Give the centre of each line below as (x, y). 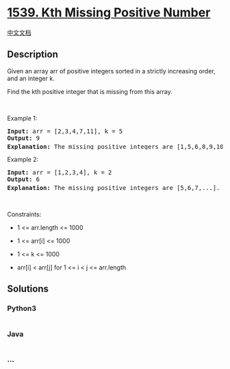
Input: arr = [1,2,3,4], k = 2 (60, 172)
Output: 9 (23, 138)
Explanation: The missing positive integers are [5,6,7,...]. (114, 188)
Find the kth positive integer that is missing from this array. (90, 91)
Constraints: (24, 215)
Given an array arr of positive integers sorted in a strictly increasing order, (111, 71)
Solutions (28, 289)
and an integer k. (31, 78)
